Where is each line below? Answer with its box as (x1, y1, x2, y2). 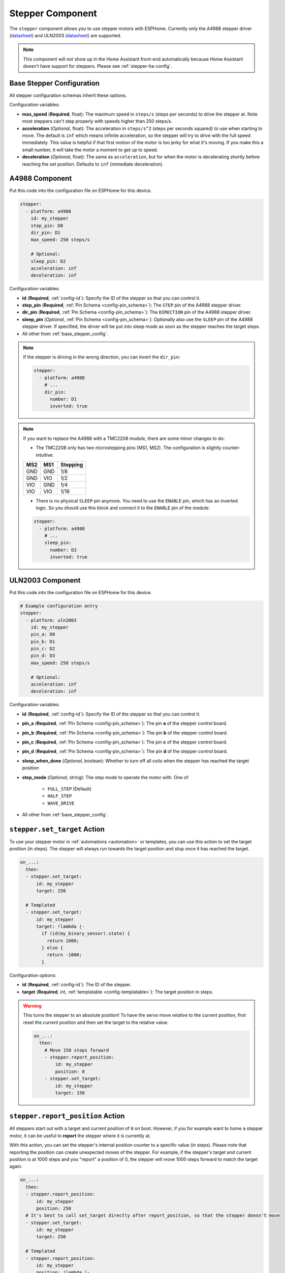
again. (9, 1164, 23, 1170)
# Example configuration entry (20, 603, 99, 608)
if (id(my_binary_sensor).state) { (41, 931, 131, 936)
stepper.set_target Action (9, 825, 105, 834)
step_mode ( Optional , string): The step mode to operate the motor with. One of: (22, 774, 190, 780)
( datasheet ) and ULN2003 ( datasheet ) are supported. (9, 32, 122, 38)
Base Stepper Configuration (9, 79, 100, 88)
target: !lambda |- (36, 923, 85, 929)
